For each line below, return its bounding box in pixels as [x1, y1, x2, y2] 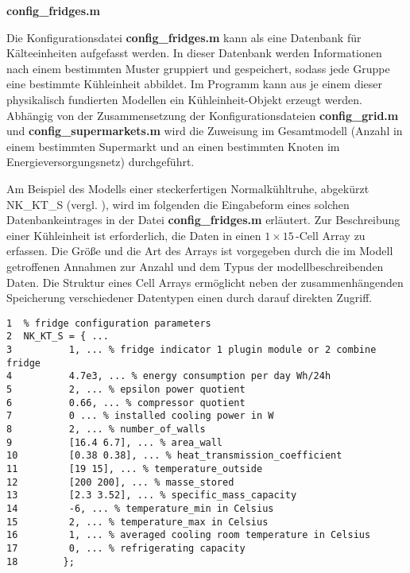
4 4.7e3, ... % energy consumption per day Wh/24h [6, 370, 331, 382]
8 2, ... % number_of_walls [6, 423, 206, 435]
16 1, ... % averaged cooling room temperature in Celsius [6, 529, 371, 541]
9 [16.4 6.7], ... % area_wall [6, 436, 223, 448]
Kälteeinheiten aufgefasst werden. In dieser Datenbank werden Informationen [6, 45, 382, 61]
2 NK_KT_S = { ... [6, 331, 109, 343]
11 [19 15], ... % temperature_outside [6, 463, 263, 474]
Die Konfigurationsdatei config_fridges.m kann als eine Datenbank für [6, 29, 362, 45]
